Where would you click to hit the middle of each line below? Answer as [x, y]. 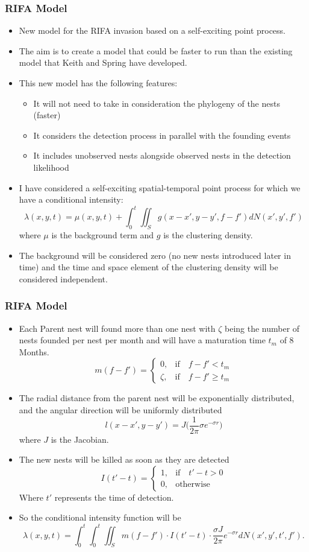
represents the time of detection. [114, 497]
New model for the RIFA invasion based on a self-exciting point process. [152, 30]
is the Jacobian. [80, 439]
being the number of [262, 328]
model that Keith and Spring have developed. [103, 62]
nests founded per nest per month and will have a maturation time [142, 340]
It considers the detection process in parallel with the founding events [162, 135]
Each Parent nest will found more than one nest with [117, 328]
